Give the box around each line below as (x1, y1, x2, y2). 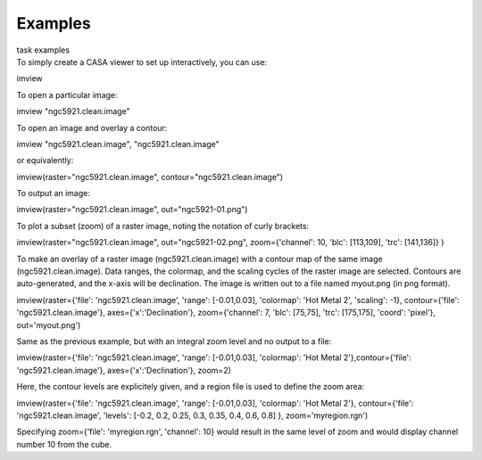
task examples (16, 45, 71, 55)
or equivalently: (16, 155, 74, 166)
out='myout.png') (16, 319, 81, 330)
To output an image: (16, 188, 91, 199)
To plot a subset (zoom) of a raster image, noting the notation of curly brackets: (16, 220, 310, 231)
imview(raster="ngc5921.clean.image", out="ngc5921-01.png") (16, 204, 248, 215)
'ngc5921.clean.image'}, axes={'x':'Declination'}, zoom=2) (16, 365, 232, 375)
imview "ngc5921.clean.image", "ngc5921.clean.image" (16, 138, 220, 149)
